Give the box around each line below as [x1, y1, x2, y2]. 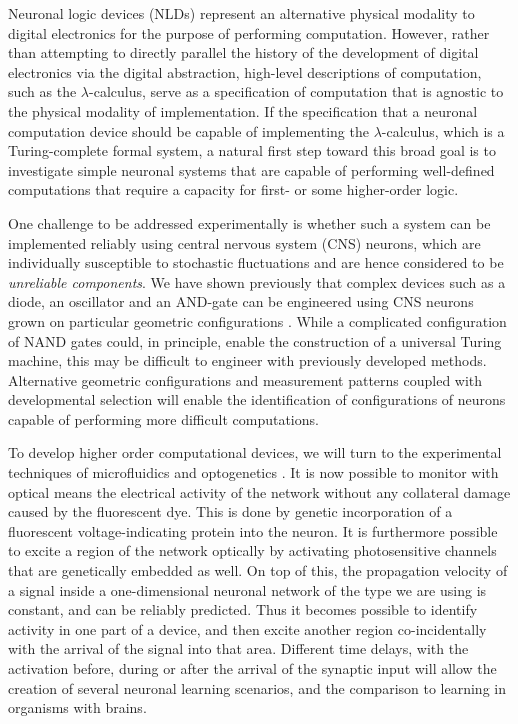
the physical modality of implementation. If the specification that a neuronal [8, 100, 478, 121]
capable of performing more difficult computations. [8, 408, 319, 429]
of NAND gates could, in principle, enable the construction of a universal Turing [8, 330, 502, 351]
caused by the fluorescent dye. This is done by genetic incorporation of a [8, 501, 453, 522]
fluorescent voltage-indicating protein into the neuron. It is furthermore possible [8, 520, 498, 541]
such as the [8, 81, 77, 102]
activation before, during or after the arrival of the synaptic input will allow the [8, 658, 497, 678]
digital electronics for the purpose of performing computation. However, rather [8, 22, 490, 43]
